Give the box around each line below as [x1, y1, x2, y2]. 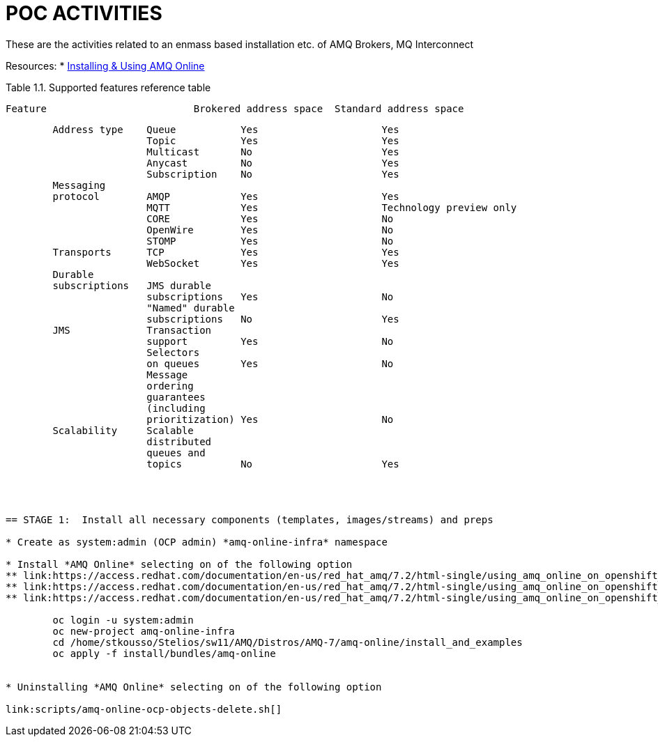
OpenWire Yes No [146, 224, 394, 235]
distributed [146, 435, 212, 447]
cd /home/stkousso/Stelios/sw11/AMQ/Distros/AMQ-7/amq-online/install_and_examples [52, 636, 523, 648]
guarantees [146, 391, 206, 403]
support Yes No [146, 335, 394, 347]
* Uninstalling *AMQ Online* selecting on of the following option [6, 681, 382, 693]
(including [146, 402, 206, 414]
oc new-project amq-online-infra [52, 625, 235, 637]
